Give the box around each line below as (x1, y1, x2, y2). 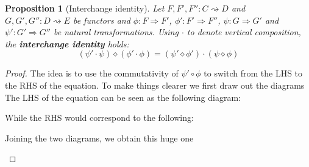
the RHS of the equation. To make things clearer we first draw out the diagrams (5, 78, 305, 91)
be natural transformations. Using (54, 26, 179, 38)
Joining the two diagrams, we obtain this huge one (5, 131, 194, 144)
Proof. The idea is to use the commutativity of (5, 67, 179, 80)
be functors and (73, 13, 130, 26)
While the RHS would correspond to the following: (5, 111, 194, 124)
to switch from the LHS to (204, 67, 303, 80)
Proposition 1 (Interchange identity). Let (5, 2, 165, 14)
